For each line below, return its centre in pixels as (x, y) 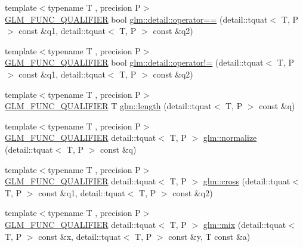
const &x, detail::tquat (80, 236)
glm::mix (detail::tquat (245, 224)
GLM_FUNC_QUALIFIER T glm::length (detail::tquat (108, 106)
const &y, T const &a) (209, 236)
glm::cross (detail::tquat (247, 181)
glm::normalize (230, 138)
